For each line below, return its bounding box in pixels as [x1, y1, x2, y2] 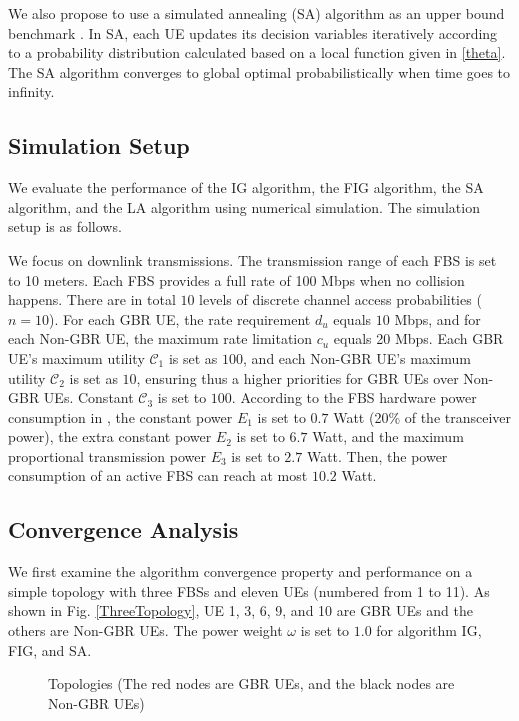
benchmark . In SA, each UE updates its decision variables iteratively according [8, 22, 498, 43]
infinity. [8, 81, 55, 102]
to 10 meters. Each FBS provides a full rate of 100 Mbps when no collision [8, 269, 465, 290]
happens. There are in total [8, 289, 176, 310]
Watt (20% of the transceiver [333, 406, 512, 427]
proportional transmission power [8, 445, 206, 466]
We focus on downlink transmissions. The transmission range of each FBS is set [8, 249, 497, 270]
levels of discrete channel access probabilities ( [199, 289, 482, 310]
